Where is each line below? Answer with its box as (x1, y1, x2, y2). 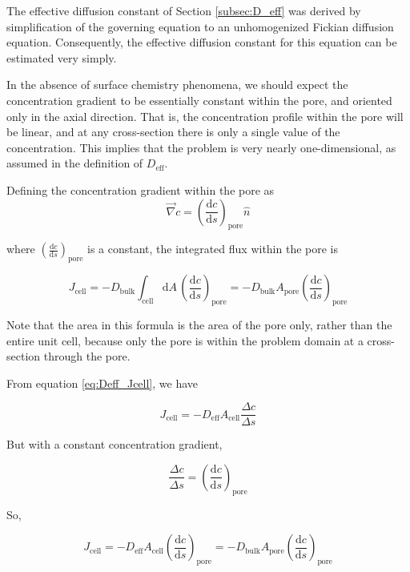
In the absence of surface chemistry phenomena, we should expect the (6, 76, 348, 93)
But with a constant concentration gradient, (6, 436, 223, 453)
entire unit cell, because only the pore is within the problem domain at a (6, 332, 364, 348)
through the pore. (43, 348, 131, 365)
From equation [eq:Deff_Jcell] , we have (6, 374, 199, 391)
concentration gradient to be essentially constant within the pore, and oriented (6, 91, 392, 108)
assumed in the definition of (6, 155, 143, 171)
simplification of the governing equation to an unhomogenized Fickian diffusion (6, 18, 394, 34)
